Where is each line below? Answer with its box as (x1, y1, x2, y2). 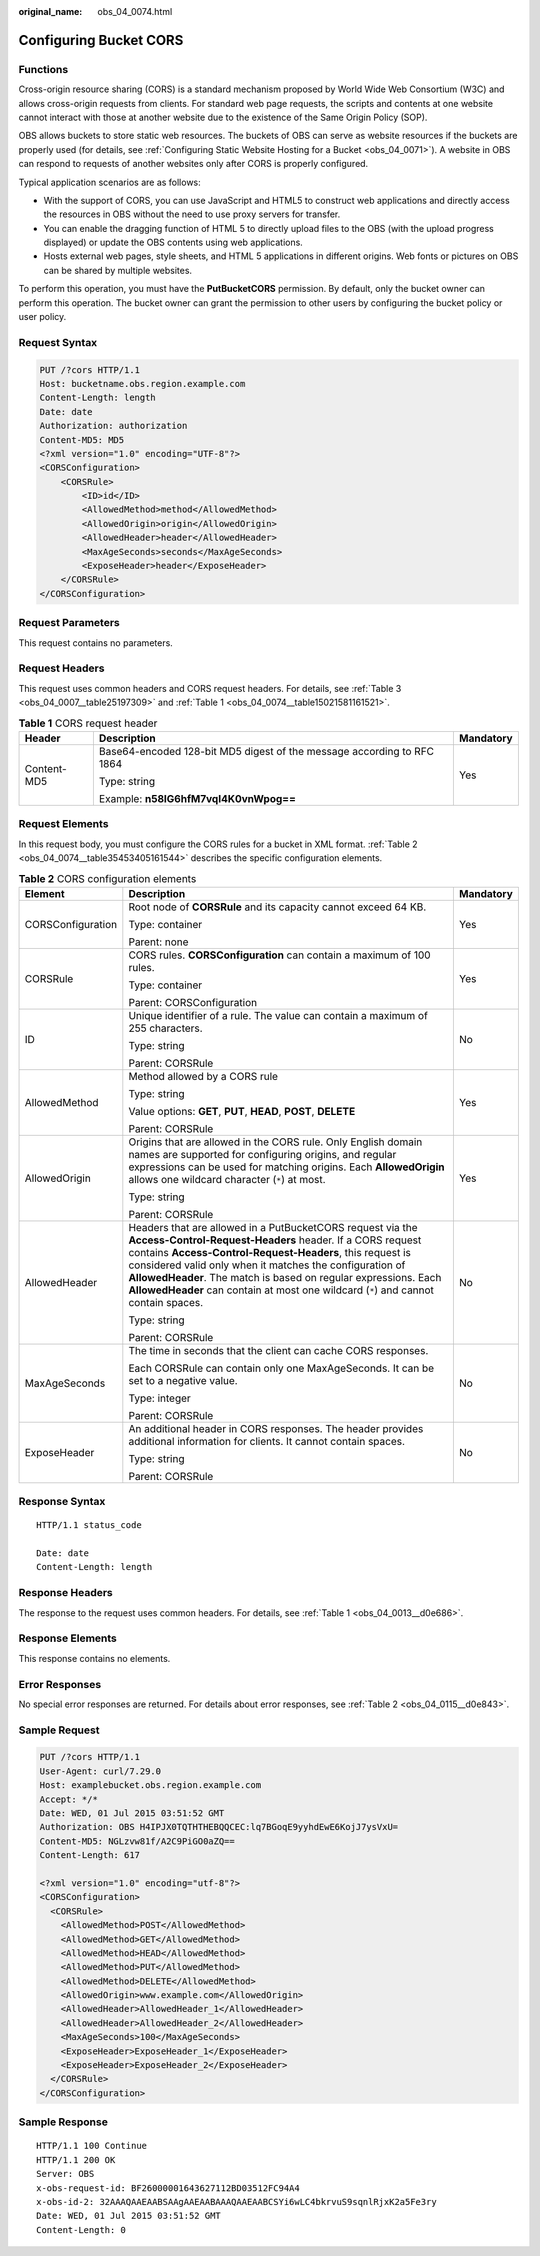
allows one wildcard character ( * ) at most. (128, 1172, 326, 1186)
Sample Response (18, 2115, 109, 2129)
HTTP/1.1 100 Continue (36, 2140, 148, 2152)
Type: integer (128, 1391, 192, 1405)
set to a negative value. (128, 1373, 239, 1387)
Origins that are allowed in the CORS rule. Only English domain (128, 1135, 423, 1149)
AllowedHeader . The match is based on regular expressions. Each (128, 1270, 442, 1284)
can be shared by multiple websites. (43, 264, 193, 276)
